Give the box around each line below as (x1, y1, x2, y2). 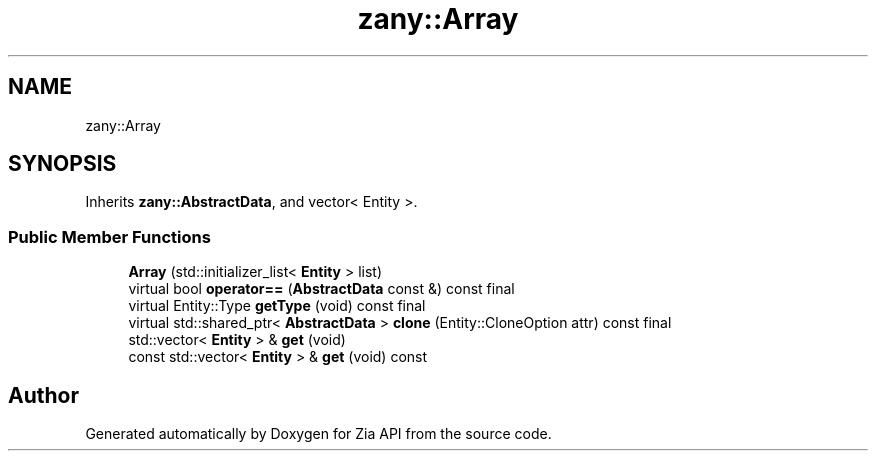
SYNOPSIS (8, 151, 117, 177)
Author (8, 382, 79, 408)
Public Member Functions (8, 226, 211, 247)
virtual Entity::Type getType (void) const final (128, 297, 426, 315)
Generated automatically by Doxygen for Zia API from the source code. (85, 425, 552, 443)
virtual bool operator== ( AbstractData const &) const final (128, 280, 515, 298)
